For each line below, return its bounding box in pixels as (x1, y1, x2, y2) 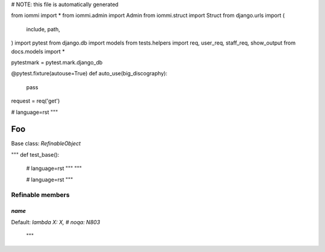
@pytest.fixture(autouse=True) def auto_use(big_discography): (11, 70, 168, 77)
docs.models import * (11, 48, 66, 55)
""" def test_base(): (11, 151, 60, 158)
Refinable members (11, 191, 70, 199)
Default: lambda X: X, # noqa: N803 (11, 218, 101, 225)
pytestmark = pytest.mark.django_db (11, 58, 103, 66)
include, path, (26, 25, 60, 33)
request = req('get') (11, 97, 60, 105)
